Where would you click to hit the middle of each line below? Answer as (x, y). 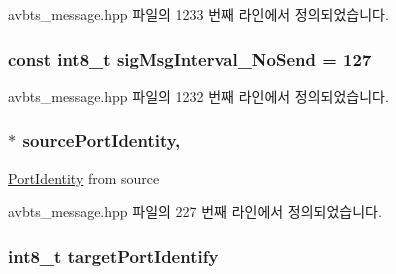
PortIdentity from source (84, 177)
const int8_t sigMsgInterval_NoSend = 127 (190, 58)
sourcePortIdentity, (101, 140)
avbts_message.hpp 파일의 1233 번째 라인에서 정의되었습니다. (198, 14)
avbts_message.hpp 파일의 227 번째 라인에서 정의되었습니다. (195, 211)
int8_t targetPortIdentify (113, 255)
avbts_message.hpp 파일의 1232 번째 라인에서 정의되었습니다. (198, 95)
